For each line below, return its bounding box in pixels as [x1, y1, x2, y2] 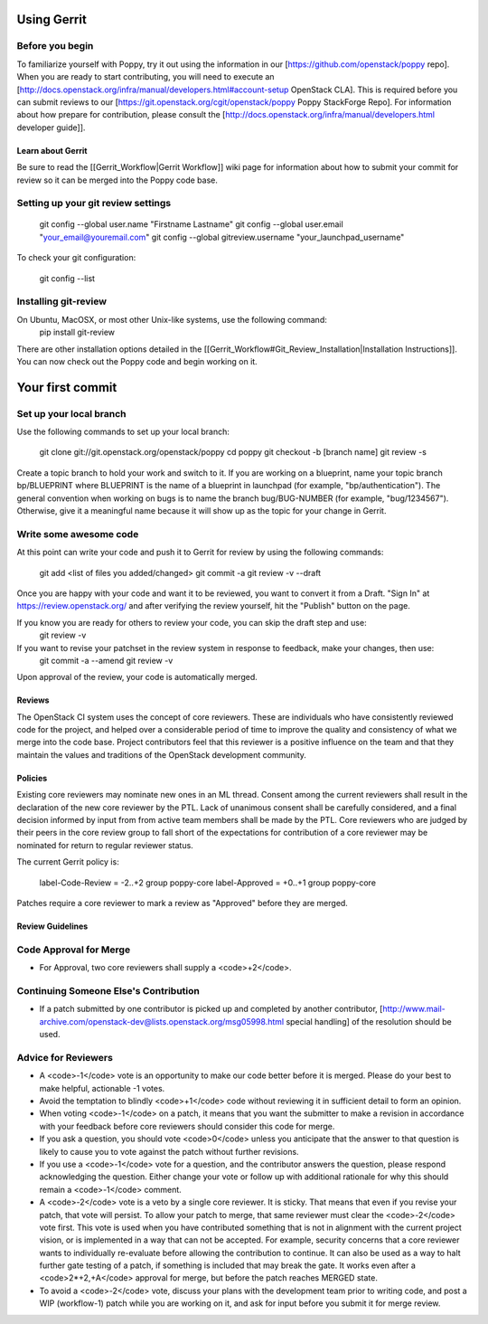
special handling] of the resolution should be [286, 1016, 452, 1026]
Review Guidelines [16, 921, 89, 932]
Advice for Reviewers [16, 1051, 113, 1064]
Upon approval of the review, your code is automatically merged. [16, 672, 258, 683]
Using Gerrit [16, 12, 88, 27]
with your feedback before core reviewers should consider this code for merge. [39, 1121, 335, 1131]
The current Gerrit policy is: [16, 856, 119, 867]
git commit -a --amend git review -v [39, 655, 174, 666]
